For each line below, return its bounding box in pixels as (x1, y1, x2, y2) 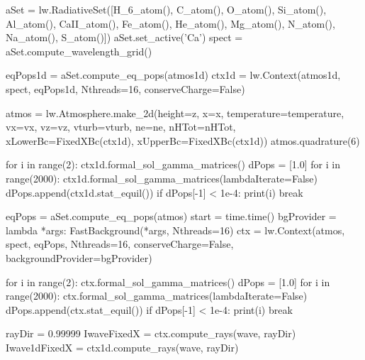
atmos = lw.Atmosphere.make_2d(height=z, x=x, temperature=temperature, (6, 105, 344, 120)
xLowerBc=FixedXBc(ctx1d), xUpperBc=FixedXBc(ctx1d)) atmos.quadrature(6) (6, 133, 360, 148)
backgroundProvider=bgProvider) (6, 250, 152, 265)
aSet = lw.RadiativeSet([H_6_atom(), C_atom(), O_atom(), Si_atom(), (6, 2, 327, 16)
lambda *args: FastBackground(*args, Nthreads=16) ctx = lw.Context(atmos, (6, 222, 345, 237)
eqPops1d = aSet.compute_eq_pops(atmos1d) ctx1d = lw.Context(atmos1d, (6, 67, 341, 82)
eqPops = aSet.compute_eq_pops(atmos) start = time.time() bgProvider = (6, 209, 337, 224)
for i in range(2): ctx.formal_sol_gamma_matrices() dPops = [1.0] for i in (6, 274, 330, 289)
